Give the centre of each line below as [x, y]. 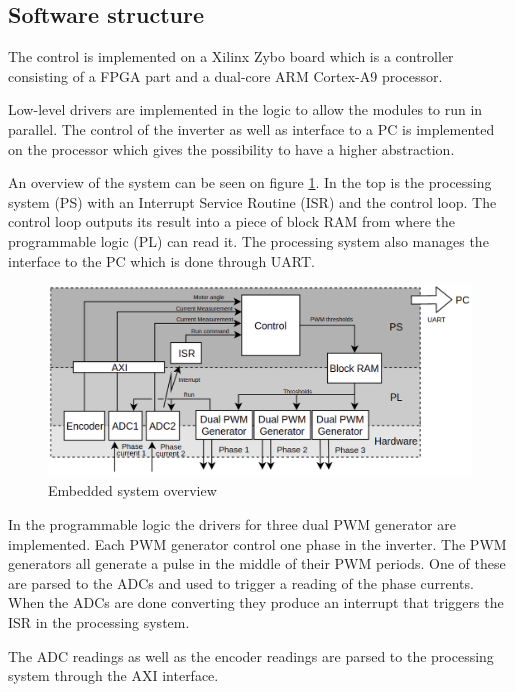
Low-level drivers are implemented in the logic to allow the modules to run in [245, 109]
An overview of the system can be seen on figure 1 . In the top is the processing [250, 182]
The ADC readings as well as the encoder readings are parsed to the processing [251, 655]
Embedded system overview [132, 490]
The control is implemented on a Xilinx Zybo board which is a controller [231, 56]
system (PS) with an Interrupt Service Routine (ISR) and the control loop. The [252, 201]
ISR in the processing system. [99, 622]
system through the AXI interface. [113, 675]
